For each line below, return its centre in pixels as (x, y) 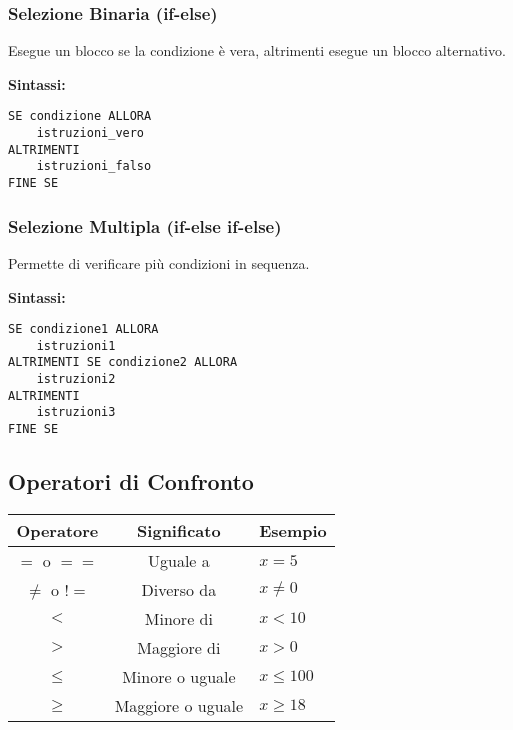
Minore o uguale (179, 676)
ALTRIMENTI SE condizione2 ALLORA (123, 362)
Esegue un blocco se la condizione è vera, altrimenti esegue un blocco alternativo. (257, 50)
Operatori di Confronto (131, 481)
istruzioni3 (76, 412)
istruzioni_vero (90, 133)
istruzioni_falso (94, 166)
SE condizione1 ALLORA (83, 329)
